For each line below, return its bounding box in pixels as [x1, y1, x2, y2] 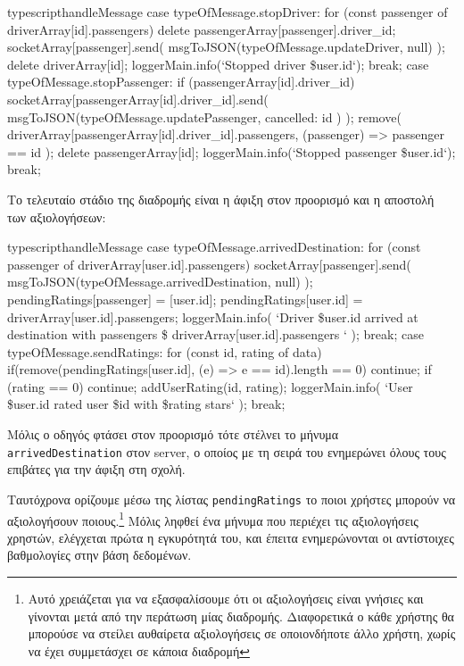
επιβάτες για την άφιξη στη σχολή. [7, 460, 186, 479]
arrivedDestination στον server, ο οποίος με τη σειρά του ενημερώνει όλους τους [7, 442, 446, 461]
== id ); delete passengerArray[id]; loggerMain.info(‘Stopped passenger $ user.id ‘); [7, 142, 456, 161]
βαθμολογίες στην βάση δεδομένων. [7, 545, 192, 564]
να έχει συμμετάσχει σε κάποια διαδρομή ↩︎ [28, 641, 250, 660]
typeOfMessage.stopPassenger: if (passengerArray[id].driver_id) [7, 72, 355, 91]
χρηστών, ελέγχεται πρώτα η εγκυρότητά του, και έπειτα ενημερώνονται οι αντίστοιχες [7, 528, 454, 546]
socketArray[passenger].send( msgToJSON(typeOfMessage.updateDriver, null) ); [7, 37, 445, 56]
